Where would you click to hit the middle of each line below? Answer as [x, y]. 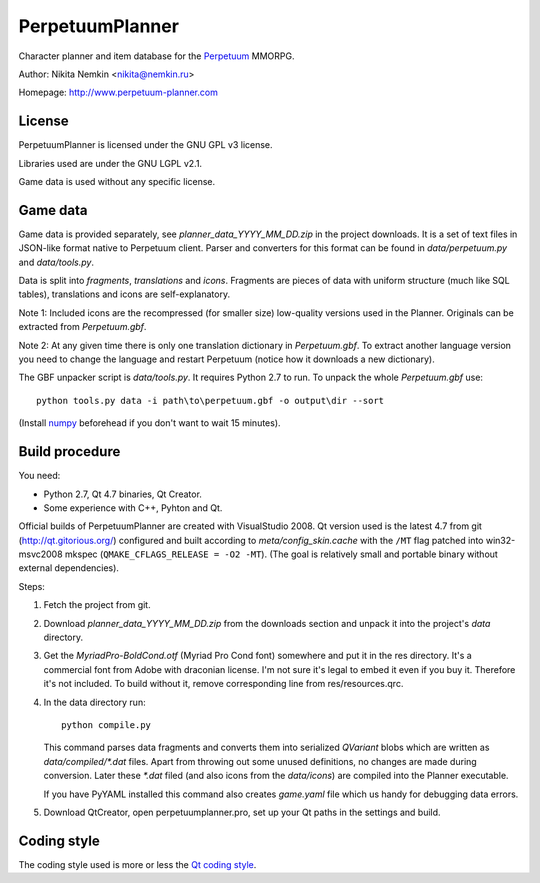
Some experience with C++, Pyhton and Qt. [133, 507]
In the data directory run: [94, 702]
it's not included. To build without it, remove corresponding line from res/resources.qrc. [223, 684]
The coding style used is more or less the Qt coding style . [137, 864]
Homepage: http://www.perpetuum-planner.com [118, 92]
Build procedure [69, 451]
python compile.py [106, 724]
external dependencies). [69, 568]
